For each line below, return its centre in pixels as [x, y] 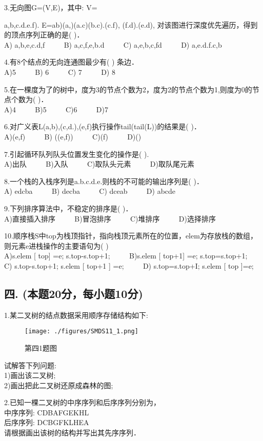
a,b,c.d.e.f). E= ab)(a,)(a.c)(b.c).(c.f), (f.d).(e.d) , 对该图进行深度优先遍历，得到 [131, 24]
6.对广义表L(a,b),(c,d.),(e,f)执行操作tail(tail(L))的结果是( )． [103, 126]
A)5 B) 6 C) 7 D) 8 [60, 72]
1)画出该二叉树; [30, 375]
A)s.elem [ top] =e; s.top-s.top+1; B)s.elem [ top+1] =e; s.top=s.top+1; [126, 256]
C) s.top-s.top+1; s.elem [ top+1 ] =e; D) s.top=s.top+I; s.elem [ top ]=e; [129, 265]
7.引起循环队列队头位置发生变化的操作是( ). [77, 154]
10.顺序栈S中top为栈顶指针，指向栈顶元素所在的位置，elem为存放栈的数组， [131, 236]
